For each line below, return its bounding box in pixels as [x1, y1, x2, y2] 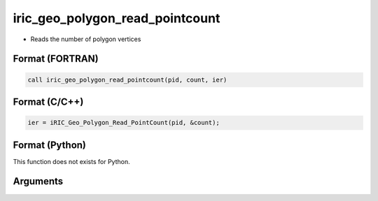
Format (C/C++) [13, 96, 84, 107]
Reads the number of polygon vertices [30, 35, 141, 43]
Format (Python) [13, 139, 87, 151]
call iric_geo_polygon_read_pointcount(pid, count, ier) [27, 75, 227, 84]
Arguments [13, 175, 64, 188]
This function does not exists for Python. [13, 157, 130, 165]
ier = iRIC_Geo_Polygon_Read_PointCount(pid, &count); [27, 119, 220, 127]
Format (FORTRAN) [13, 53, 99, 65]
